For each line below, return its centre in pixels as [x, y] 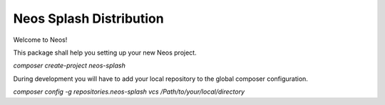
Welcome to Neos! [40, 40]
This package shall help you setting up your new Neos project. [105, 52]
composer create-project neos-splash [70, 66]
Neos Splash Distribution [88, 18]
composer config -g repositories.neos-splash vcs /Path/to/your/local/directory [129, 92]
